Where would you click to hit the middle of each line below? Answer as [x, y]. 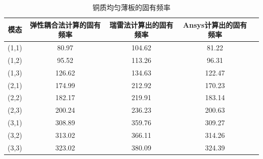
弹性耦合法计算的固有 [65, 24]
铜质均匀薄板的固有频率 [131, 7]
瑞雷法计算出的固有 [141, 24]
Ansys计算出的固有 [215, 24]
